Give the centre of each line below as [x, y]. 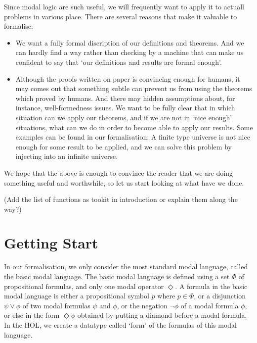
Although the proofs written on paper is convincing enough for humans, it [128, 78]
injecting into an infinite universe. [67, 156]
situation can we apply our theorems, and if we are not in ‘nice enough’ [124, 117]
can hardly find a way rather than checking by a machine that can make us [129, 52]
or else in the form [32, 315]
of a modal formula [210, 305]
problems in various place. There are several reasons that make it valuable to [121, 16]
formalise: [19, 26]
